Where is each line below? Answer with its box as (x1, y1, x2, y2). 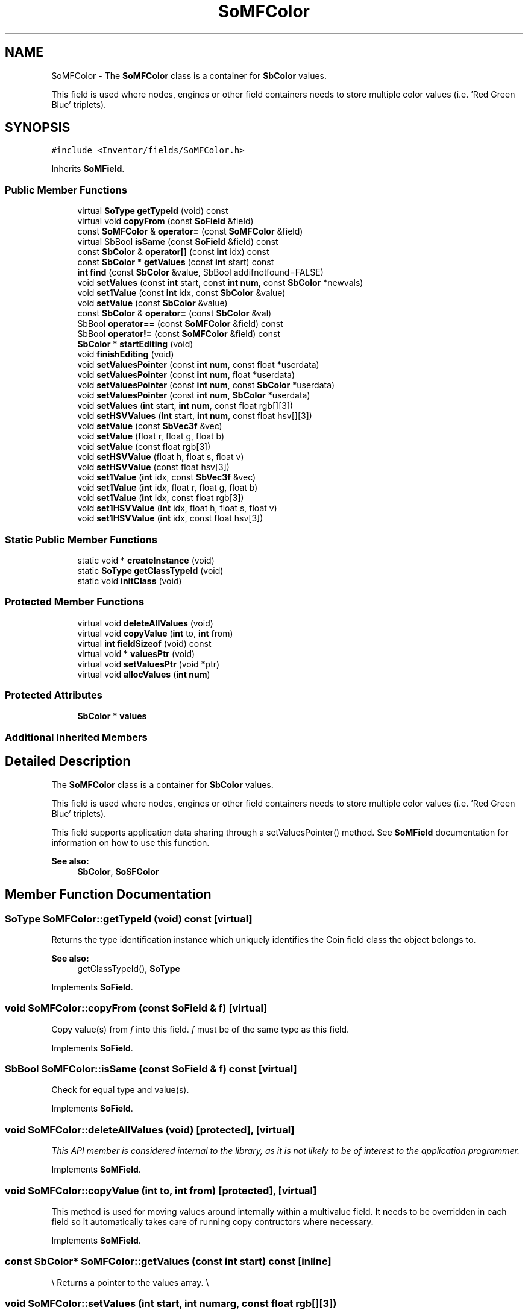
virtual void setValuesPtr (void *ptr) (77, 658, 220, 669)
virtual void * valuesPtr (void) (77, 648, 195, 659)
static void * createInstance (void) (77, 555, 215, 565)
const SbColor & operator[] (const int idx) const (77, 247, 269, 257)
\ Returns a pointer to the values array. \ (51, 1277, 209, 1288)
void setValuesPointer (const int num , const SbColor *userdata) (77, 380, 335, 391)
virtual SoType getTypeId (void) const (77, 206, 228, 216)
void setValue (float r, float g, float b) (77, 431, 225, 442)
